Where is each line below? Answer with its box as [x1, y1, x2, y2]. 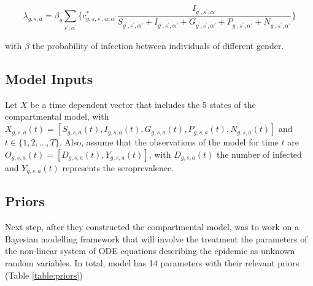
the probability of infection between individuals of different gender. [32, 39, 284, 52]
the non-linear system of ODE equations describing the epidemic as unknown [5, 244, 295, 257]
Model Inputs [5, 69, 93, 88]
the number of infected [216, 147, 302, 160]
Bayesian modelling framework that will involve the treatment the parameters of [5, 232, 307, 245]
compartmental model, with [5, 110, 109, 123]
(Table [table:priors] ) [5, 268, 83, 281]
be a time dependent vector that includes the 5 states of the [30, 98, 256, 110]
